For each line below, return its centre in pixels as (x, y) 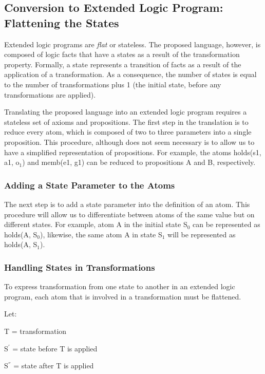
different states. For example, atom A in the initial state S (96, 224)
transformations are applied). (50, 94)
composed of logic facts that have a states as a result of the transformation (122, 54)
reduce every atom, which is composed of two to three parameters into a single (128, 132)
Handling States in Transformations (80, 267)
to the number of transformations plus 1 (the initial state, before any (113, 84)
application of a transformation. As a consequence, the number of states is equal (130, 74)
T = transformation (35, 331)
